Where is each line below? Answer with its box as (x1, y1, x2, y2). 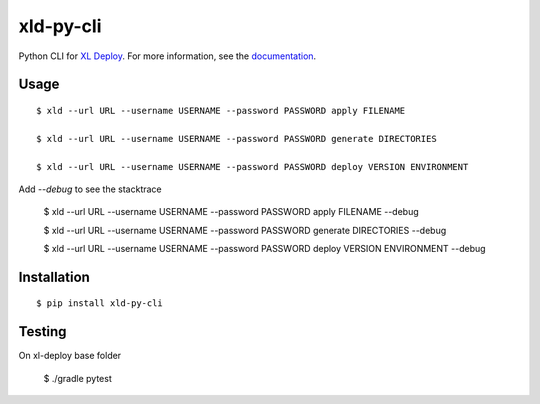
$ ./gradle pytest (43, 372, 112, 384)
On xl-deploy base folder (18, 350, 122, 362)
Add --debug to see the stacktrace (18, 183, 162, 195)
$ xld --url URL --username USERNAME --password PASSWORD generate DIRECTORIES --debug (43, 224, 447, 236)
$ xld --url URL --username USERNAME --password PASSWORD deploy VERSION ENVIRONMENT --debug (43, 243, 486, 255)
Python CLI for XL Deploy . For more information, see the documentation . (18, 50, 317, 62)
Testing (18, 323, 67, 340)
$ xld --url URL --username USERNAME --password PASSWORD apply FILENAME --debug (43, 206, 419, 218)
